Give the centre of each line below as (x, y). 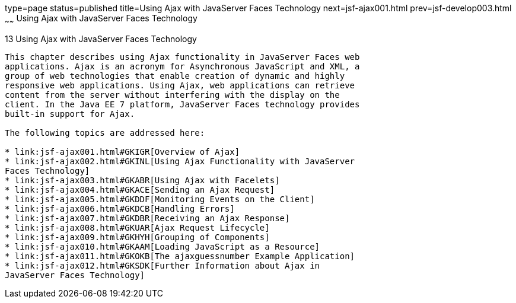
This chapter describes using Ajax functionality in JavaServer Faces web (182, 57)
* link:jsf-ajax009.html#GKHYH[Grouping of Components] (137, 237)
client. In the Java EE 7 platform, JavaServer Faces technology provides (182, 104)
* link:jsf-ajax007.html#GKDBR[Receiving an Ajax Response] (147, 218)
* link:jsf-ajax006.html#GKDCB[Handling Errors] (120, 208)
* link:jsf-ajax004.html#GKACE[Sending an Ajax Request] (140, 189)
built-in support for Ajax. (70, 114)
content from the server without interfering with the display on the (172, 95)
